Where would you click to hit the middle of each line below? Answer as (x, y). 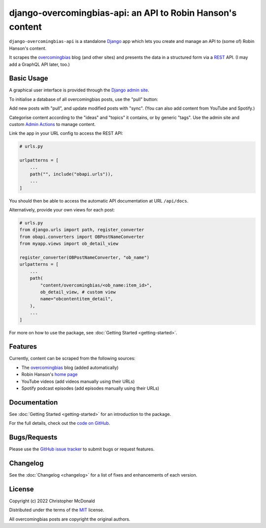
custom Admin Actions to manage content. (52, 124)
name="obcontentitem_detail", (77, 299)
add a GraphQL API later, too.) (39, 64)
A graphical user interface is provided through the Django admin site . (79, 90)
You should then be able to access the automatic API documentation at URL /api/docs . (99, 201)
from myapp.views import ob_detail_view (69, 244)
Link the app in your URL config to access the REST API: (66, 133)
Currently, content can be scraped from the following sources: (72, 359)
